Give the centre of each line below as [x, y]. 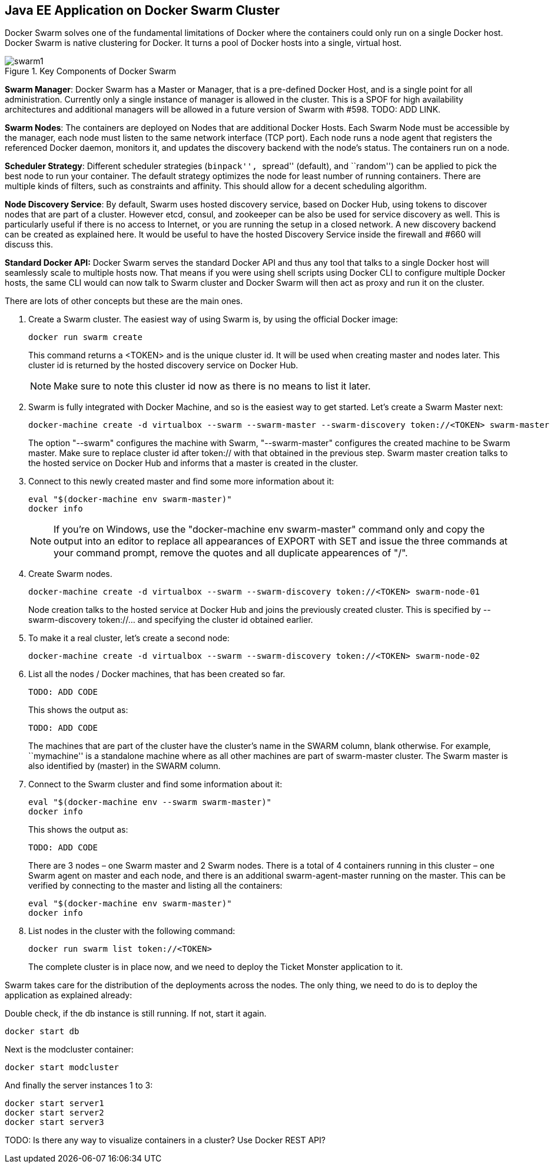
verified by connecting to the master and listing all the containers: [155, 886]
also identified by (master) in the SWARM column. [125, 766]
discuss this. [29, 245]
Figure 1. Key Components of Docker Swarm [90, 71]
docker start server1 [54, 1103]
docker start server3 [54, 1122]
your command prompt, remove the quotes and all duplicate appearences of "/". [231, 553]
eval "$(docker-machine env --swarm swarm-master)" [150, 802]
